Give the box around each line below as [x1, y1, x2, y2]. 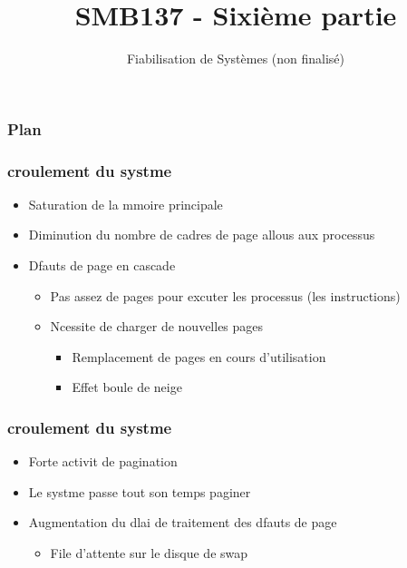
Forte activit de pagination [28, 452, 178, 471]
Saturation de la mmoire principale [28, 194, 223, 213]
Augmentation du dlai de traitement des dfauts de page [28, 513, 337, 532]
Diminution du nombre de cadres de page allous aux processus [28, 225, 375, 244]
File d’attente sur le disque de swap [50, 544, 248, 563]
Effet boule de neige [72, 377, 182, 397]
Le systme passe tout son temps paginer [28, 482, 251, 501]
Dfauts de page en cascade [28, 256, 176, 275]
